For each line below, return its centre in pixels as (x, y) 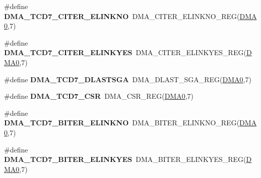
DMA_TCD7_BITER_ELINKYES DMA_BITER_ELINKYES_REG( (125, 159)
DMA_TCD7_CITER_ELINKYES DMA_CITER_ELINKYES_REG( (125, 52)
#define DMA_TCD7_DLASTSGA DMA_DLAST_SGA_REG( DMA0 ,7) (128, 79)
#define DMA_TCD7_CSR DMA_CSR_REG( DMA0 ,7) (99, 96)
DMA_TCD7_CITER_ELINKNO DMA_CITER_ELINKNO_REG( (122, 16)
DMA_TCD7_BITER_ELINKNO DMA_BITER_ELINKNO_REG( (122, 123)
